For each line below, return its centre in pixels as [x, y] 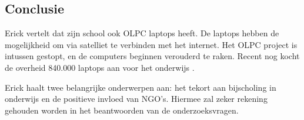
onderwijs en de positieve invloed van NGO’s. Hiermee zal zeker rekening [136, 99]
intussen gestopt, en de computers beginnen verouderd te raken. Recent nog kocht [152, 56]
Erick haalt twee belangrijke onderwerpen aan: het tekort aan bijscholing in [141, 87]
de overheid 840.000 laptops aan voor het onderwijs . [100, 67]
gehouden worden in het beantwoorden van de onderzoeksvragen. [122, 110]
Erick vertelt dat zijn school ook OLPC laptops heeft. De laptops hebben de [142, 33]
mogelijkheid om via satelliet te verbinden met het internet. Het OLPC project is [151, 44]
